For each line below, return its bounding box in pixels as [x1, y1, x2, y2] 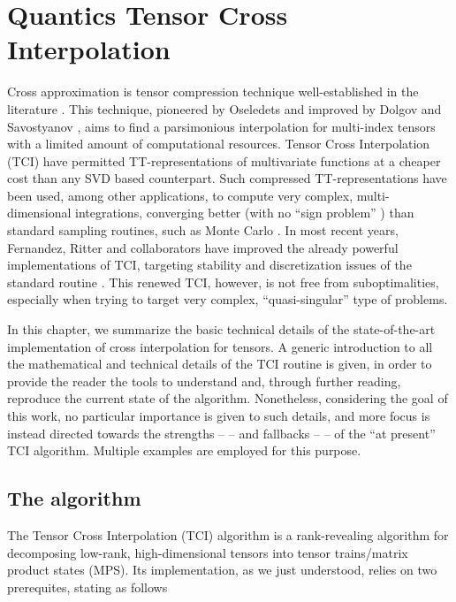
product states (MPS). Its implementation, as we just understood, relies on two [7, 560, 437, 579]
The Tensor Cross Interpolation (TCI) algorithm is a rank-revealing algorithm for [7, 525, 449, 544]
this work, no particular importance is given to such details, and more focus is [7, 407, 430, 424]
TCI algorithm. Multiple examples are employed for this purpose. [7, 441, 361, 460]
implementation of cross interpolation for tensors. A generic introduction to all [7, 337, 433, 355]
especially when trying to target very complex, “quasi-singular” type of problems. [7, 290, 448, 309]
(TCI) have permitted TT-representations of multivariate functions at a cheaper [7, 151, 441, 170]
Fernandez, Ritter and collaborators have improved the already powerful [7, 238, 399, 256]
